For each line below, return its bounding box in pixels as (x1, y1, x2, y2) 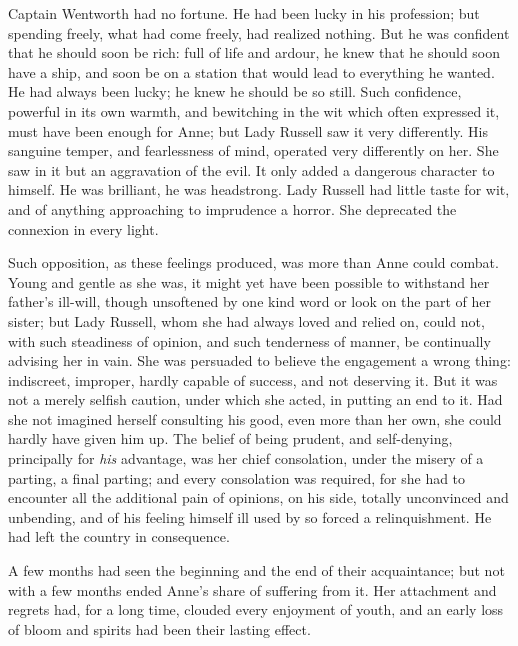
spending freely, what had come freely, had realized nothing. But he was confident (8, 22, 510, 43)
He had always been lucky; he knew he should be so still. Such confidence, (8, 81, 462, 102)
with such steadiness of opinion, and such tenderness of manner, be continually (8, 330, 491, 351)
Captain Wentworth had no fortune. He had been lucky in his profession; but (8, 3, 480, 23)
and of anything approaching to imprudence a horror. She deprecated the (8, 198, 457, 219)
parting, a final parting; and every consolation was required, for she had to (8, 467, 466, 488)
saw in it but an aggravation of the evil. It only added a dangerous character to (8, 159, 495, 180)
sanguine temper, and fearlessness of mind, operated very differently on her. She (8, 140, 499, 161)
